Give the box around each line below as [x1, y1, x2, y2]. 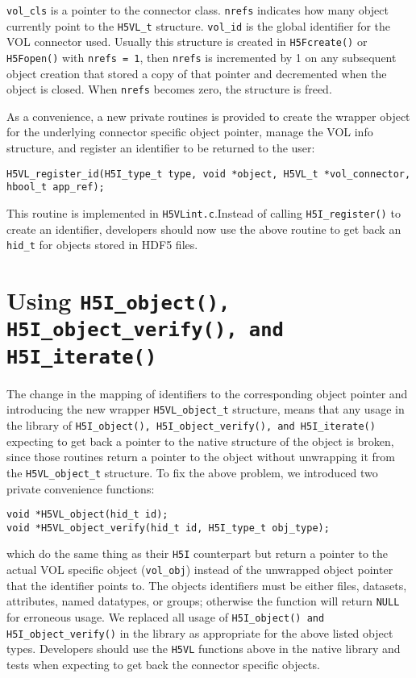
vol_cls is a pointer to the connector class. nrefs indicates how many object [6, 2, 389, 18]
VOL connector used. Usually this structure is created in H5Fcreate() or [6, 33, 368, 50]
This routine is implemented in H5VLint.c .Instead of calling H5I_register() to [6, 204, 401, 221]
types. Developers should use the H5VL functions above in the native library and [6, 640, 401, 657]
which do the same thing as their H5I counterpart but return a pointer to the [6, 545, 389, 562]
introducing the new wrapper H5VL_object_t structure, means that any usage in [6, 401, 405, 418]
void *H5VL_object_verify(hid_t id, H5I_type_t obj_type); [6, 522, 330, 534]
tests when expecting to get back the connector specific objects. [6, 655, 320, 672]
